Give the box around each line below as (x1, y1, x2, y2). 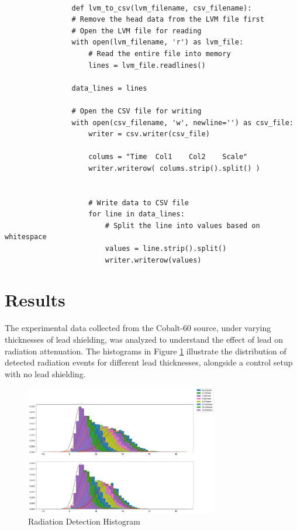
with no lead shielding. (5, 367, 86, 380)
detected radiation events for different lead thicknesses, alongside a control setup (5, 356, 293, 368)
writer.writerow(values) (105, 256, 202, 264)
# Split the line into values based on (105, 221, 260, 230)
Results (5, 288, 65, 312)
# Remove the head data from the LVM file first (71, 15, 264, 24)
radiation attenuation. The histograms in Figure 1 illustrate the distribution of (5, 344, 286, 357)
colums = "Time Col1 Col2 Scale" (88, 153, 248, 161)
